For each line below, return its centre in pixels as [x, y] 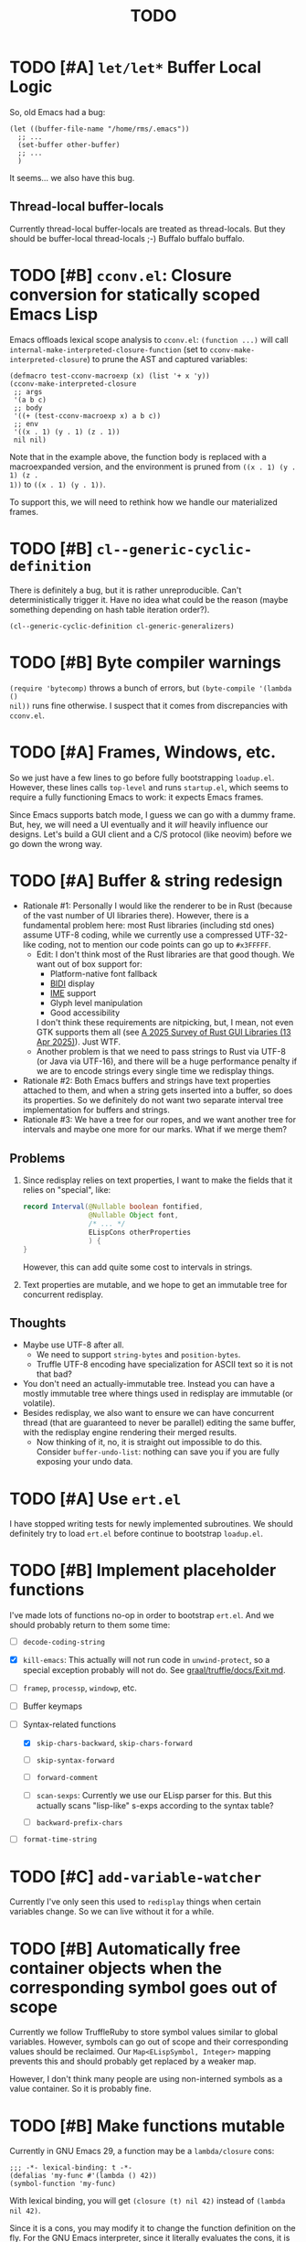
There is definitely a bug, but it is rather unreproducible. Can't [126, 590]
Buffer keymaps [53, 1706]
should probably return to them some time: [90, 1625]
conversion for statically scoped [135, 295]
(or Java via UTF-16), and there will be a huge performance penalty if [167, 1061]
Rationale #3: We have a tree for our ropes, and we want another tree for [159, 1120]
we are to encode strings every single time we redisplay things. [155, 1071]
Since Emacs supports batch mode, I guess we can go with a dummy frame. [153, 814]
